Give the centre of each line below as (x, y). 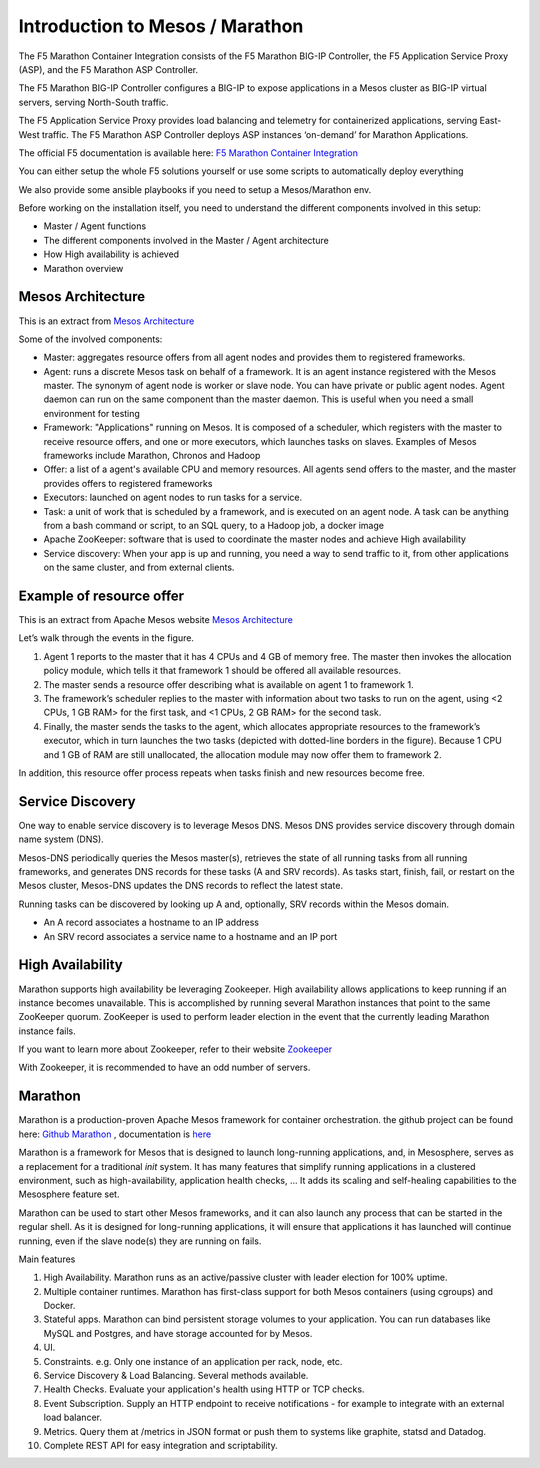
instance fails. (47, 1031)
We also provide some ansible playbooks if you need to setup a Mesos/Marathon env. (195, 189)
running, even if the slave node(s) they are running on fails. (140, 1241)
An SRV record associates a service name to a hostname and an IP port (190, 936)
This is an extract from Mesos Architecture (106, 321)
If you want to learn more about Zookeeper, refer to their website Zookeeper (175, 1049)
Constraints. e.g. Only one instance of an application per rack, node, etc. (193, 1361)
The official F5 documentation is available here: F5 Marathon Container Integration (188, 152)
